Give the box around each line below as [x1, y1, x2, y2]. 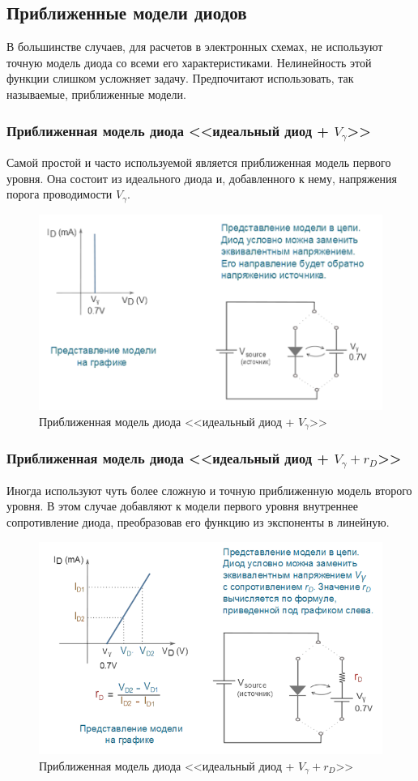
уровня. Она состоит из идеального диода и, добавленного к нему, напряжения [6, 169, 398, 186]
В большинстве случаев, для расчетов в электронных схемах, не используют [6, 38, 383, 55]
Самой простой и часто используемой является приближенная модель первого [6, 153, 391, 170]
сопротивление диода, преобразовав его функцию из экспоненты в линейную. [6, 513, 390, 530]
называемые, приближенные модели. [6, 85, 186, 102]
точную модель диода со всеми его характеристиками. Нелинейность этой [6, 53, 372, 70]
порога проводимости [6, 186, 113, 203]
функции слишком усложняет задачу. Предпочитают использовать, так [6, 70, 354, 87]
